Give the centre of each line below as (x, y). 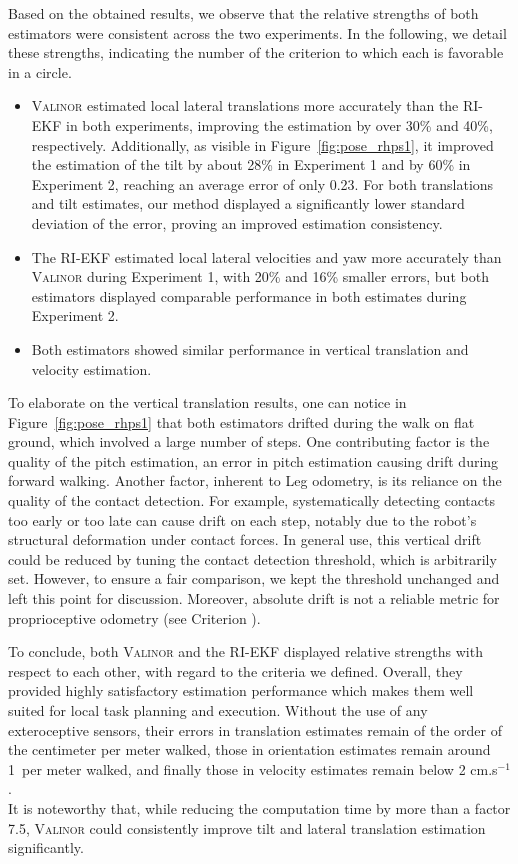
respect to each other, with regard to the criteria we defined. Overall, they (235, 670)
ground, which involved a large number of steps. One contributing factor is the (249, 441)
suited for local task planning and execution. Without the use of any (218, 710)
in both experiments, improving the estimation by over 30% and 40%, (279, 124)
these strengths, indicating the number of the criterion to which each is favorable (256, 52)
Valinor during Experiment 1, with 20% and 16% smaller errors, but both (260, 276)
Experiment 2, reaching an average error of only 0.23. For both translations (262, 183)
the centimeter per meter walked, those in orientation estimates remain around (249, 749)
